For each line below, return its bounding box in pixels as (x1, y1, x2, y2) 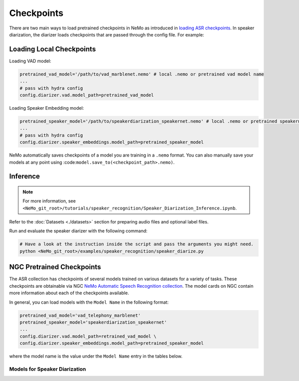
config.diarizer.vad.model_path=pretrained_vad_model (19, 92, 154, 98)
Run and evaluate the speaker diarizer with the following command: (9, 228, 148, 234)
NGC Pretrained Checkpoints (9, 263, 101, 271)
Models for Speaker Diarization (9, 366, 86, 373)
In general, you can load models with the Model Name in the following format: (9, 299, 169, 305)
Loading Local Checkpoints (9, 45, 96, 53)
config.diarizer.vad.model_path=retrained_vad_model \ (19, 333, 156, 339)
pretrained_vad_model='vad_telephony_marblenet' (19, 312, 141, 318)
